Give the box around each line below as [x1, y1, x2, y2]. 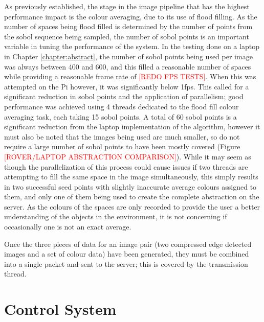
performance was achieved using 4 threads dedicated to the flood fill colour [4, 101, 239, 111]
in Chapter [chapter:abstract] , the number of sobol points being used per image [4, 51, 253, 61]
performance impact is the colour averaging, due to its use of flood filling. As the [4, 11, 257, 21]
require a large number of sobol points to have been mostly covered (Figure [4, 141, 240, 152]
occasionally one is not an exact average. [4, 221, 131, 232]
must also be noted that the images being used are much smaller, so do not [4, 131, 240, 142]
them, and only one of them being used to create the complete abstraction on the [4, 191, 259, 202]
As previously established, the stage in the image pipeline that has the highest [4, 1, 250, 11]
